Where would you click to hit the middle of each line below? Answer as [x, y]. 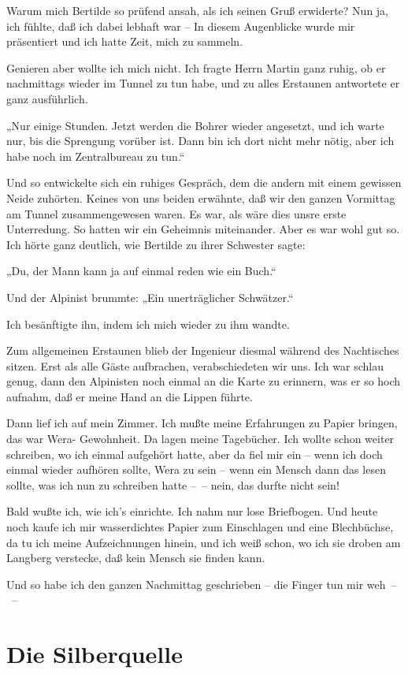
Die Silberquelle [95, 654]
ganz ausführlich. [47, 98]
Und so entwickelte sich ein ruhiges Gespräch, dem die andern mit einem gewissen [204, 182]
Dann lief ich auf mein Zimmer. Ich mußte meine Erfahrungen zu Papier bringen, [202, 423]
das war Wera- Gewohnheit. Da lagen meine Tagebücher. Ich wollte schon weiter [200, 439]
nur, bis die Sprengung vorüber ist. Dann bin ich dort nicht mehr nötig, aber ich [200, 141]
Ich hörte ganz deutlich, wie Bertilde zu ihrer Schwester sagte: [156, 244]
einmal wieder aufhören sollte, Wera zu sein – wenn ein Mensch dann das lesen [196, 469]
